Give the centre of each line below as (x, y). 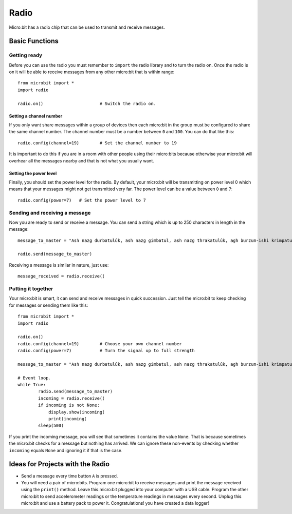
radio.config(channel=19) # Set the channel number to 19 (97, 143)
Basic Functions (34, 41)
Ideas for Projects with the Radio (59, 464)
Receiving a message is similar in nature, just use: (59, 265)
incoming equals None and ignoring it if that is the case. (66, 450)
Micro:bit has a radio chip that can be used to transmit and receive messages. (87, 27)
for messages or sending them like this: (48, 305)
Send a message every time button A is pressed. (70, 476)
